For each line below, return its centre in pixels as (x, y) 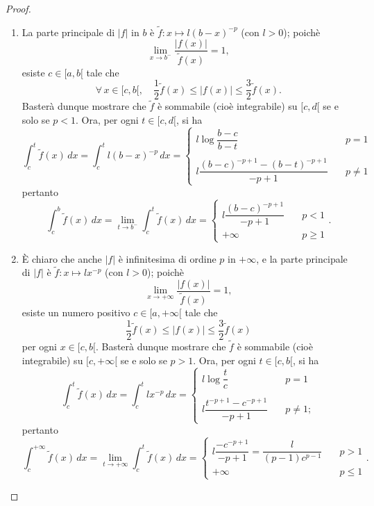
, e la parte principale (302, 258)
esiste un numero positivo (76, 312)
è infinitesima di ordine (167, 258)
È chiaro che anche (62, 258)
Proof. (18, 8)
